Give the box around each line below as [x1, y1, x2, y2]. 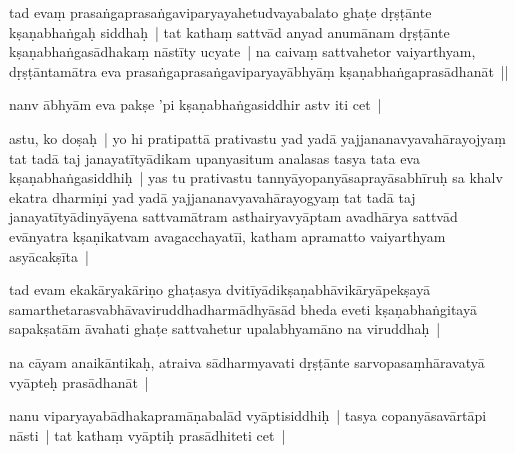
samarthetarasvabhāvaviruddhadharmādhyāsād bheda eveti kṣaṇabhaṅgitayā [9, 298, 477, 319]
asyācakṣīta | [9, 245, 89, 266]
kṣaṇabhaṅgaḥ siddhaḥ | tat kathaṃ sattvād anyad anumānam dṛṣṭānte [9, 21, 450, 42]
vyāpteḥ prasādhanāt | [9, 371, 149, 392]
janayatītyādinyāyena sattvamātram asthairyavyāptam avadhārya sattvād [9, 206, 458, 227]
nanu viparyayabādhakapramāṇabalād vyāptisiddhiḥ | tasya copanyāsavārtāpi [9, 405, 487, 426]
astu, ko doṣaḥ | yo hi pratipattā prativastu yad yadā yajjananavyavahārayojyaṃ [9, 127, 507, 148]
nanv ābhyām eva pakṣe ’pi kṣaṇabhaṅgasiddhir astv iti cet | [9, 94, 382, 115]
